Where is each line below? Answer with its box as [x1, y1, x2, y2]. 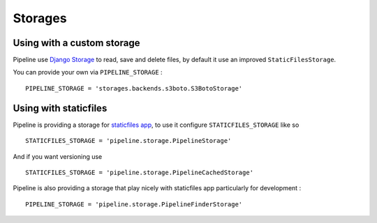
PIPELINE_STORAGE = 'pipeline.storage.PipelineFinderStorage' [25, 200, 243, 208]
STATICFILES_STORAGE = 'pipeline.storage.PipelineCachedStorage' [25, 168, 254, 176]
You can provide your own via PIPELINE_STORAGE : [13, 68, 163, 77]
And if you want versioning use [13, 152, 103, 160]
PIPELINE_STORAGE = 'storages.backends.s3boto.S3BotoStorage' [25, 84, 243, 92]
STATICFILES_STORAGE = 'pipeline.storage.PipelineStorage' [25, 137, 232, 145]
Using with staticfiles [13, 102, 108, 114]
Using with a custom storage [13, 37, 140, 49]
